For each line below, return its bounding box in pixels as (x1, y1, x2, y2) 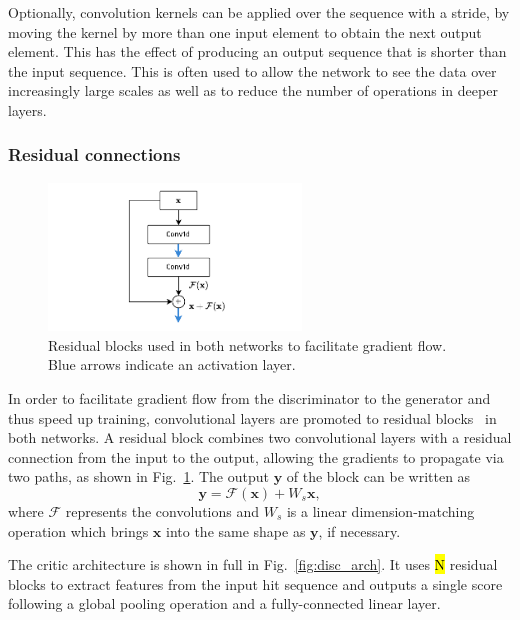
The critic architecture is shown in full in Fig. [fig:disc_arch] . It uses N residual (8, 554, 498, 575)
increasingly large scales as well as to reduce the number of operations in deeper (8, 80, 498, 101)
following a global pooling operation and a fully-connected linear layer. (8, 593, 441, 614)
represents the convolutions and (65, 501, 260, 522)
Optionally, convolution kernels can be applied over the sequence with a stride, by (8, 2, 510, 22)
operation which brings (8, 520, 149, 541)
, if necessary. (318, 520, 401, 541)
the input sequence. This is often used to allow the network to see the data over (8, 60, 497, 81)
